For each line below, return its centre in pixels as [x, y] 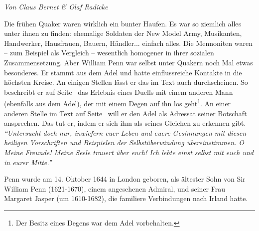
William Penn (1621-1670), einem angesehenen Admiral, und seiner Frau [115, 188]
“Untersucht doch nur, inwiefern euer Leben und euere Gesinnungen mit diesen [125, 132]
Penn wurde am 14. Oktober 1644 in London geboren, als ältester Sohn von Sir [125, 179]
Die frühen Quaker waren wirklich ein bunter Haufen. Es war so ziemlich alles [123, 23]
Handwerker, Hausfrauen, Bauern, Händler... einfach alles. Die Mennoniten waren [128, 43]
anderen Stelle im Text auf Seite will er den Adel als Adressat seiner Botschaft [126, 113]
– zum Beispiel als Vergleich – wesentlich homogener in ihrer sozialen [109, 53]
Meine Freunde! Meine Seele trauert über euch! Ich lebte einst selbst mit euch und [129, 152]
